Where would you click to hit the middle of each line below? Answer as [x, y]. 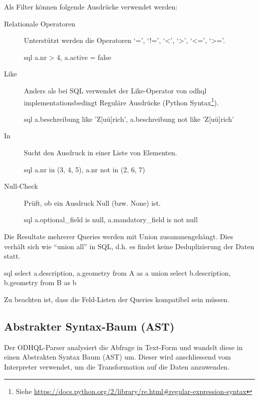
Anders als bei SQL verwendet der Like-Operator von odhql [115, 90]
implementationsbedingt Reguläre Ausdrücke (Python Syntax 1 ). [122, 101]
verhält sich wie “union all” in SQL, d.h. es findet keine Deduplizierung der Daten [129, 246]
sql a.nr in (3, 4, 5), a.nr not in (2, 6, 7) [85, 169]
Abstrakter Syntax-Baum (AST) [89, 326]
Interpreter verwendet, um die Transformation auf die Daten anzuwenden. [117, 366]
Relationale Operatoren [40, 23]
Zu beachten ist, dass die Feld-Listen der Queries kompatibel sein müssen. [117, 299]
